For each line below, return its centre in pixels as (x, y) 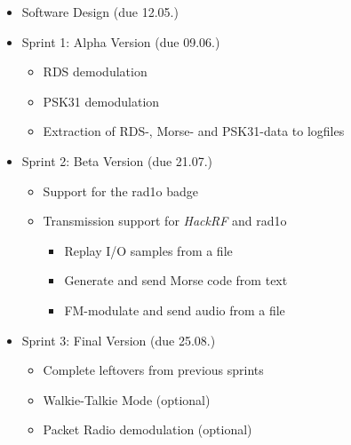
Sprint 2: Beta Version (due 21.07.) (117, 160)
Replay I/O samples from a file (148, 250)
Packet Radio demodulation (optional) (148, 429)
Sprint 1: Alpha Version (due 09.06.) (121, 41)
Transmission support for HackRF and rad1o (165, 221)
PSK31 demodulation (101, 101)
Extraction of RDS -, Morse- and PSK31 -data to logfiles (194, 131)
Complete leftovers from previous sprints (153, 370)
